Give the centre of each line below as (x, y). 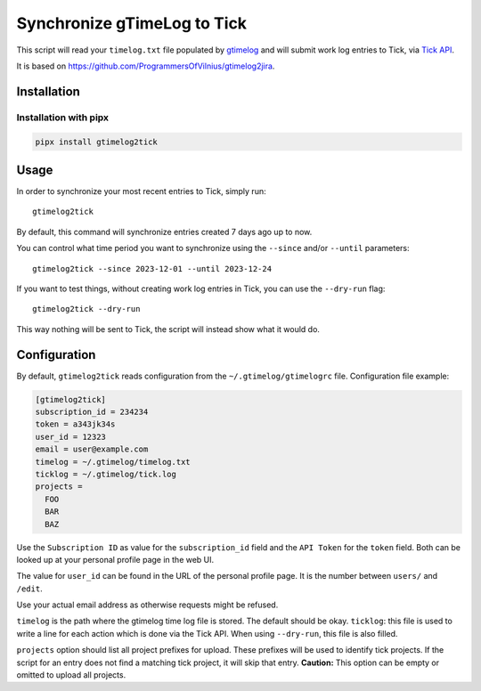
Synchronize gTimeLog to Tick (132, 23)
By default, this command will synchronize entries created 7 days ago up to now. (164, 232)
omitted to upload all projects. (71, 675)
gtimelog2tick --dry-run (86, 309)
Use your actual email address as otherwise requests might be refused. (147, 605)
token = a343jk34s (75, 424)
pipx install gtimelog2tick (96, 142)
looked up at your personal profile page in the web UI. (115, 559)
